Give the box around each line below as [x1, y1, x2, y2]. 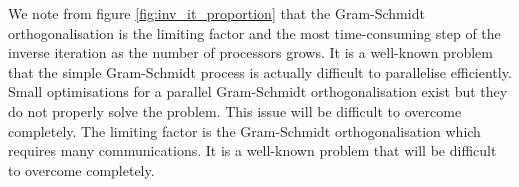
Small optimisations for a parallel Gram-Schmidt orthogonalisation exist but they [8, 81, 508, 102]
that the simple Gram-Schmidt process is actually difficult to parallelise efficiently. [8, 61, 512, 82]
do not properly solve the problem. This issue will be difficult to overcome [8, 100, 462, 121]
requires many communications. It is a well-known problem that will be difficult [8, 140, 497, 161]
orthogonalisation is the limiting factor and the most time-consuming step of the [8, 22, 501, 43]
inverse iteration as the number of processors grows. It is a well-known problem [8, 42, 493, 63]
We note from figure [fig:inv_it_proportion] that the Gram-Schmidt [8, 3, 425, 23]
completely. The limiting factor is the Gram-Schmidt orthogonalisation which [8, 120, 481, 141]
